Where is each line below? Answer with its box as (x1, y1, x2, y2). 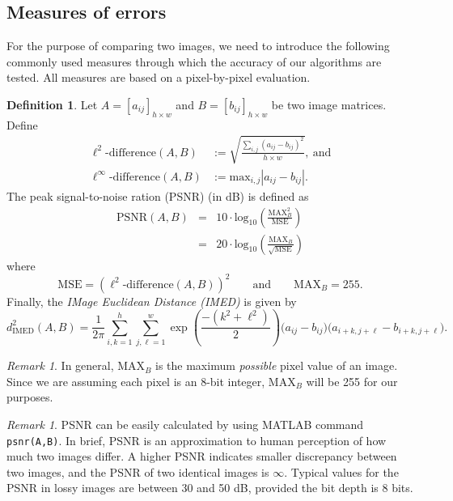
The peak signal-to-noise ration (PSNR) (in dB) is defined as (6, 187, 309, 204)
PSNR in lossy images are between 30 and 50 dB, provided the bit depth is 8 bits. (6, 479, 413, 496)
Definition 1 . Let (6, 96, 98, 113)
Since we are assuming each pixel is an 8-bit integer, (6, 372, 265, 389)
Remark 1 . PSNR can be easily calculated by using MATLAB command (6, 416, 364, 433)
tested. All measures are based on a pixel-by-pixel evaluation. (6, 69, 311, 86)
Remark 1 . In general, (6, 357, 114, 374)
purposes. (6, 388, 53, 405)
